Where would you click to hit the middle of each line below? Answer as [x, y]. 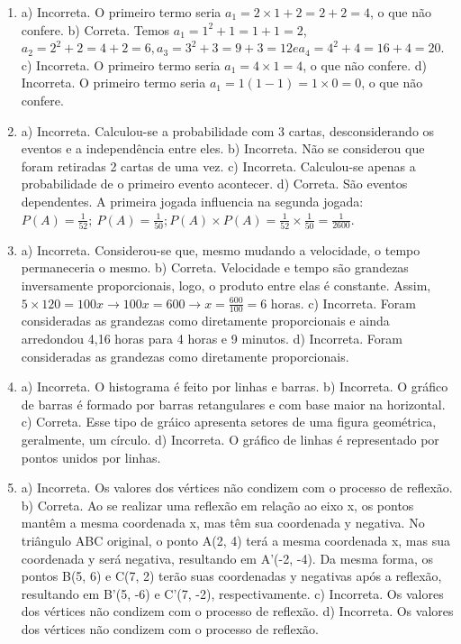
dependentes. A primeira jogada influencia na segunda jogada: [192, 201]
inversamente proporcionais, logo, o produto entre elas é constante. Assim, [226, 285]
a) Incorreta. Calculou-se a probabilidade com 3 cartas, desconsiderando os [228, 130]
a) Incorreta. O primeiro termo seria [121, 12]
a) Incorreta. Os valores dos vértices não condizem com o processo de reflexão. [237, 488]
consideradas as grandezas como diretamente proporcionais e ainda [205, 321]
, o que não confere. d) [365, 64]
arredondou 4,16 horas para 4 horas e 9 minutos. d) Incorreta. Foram [212, 339]
